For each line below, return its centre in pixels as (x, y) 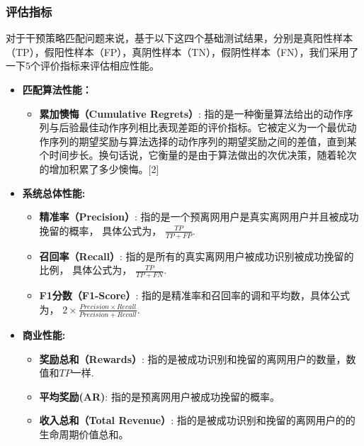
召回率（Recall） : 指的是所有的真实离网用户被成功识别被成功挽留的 (197, 256)
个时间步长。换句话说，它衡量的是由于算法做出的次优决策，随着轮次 (198, 155)
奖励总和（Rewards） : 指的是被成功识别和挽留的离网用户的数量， (193, 358)
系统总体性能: (54, 193)
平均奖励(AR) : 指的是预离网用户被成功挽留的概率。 (159, 396)
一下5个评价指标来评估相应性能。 (83, 66)
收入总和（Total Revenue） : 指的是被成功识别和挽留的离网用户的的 (197, 420)
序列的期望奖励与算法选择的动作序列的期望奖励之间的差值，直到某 (203, 141)
